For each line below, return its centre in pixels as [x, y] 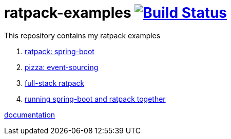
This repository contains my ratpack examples [82, 35]
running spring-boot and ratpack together [95, 99]
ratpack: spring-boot [60, 51]
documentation [30, 114]
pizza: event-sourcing [62, 67]
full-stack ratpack [55, 83]
